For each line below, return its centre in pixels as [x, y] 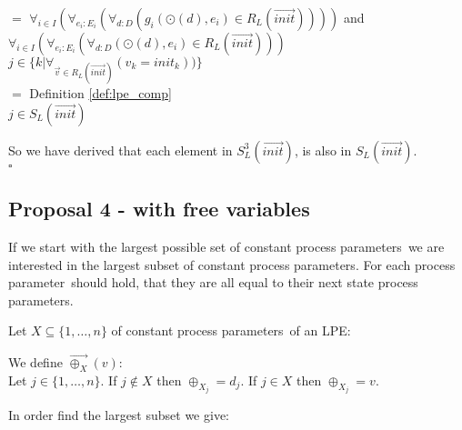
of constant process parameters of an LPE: [231, 330]
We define [35, 362]
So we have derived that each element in [121, 150]
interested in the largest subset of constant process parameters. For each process [232, 264]
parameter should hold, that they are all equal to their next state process [213, 282]
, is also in [323, 150]
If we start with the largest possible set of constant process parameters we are [226, 246]
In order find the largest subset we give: [119, 415]
